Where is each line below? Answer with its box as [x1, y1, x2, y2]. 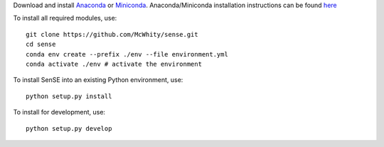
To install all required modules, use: [13, 14, 117, 23]
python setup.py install [26, 92, 112, 100]
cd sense [26, 40, 56, 49]
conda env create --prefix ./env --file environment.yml [26, 50, 229, 58]
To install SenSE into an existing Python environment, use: [13, 76, 183, 84]
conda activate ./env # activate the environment [26, 60, 203, 68]
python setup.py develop [26, 124, 112, 132]
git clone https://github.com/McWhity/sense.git [26, 30, 198, 38]
